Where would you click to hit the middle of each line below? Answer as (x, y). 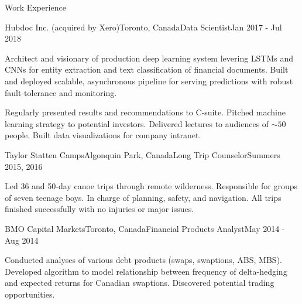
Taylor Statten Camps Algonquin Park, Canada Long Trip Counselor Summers (143, 154)
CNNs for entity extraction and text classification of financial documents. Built (147, 69)
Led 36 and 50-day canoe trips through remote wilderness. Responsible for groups (151, 186)
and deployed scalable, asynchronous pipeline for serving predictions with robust (149, 81)
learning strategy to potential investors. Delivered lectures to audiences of (137, 123)
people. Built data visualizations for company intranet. (103, 135)
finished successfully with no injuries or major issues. (99, 209)
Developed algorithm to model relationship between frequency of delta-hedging (146, 271)
